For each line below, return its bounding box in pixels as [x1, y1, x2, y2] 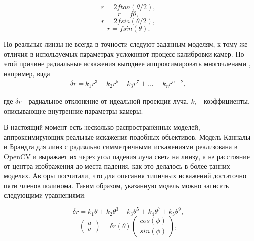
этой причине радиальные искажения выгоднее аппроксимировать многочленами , [4, 58, 251, 69]
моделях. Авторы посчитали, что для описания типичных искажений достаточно [4, 170, 247, 181]
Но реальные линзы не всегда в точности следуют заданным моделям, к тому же [4, 39, 248, 49]
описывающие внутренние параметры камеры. [4, 105, 143, 116]
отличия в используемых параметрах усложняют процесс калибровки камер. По [4, 48, 244, 59]
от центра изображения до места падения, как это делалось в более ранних [4, 161, 230, 171]
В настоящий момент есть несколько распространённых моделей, [4, 122, 200, 132]
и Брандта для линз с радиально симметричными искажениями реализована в [4, 141, 238, 152]
